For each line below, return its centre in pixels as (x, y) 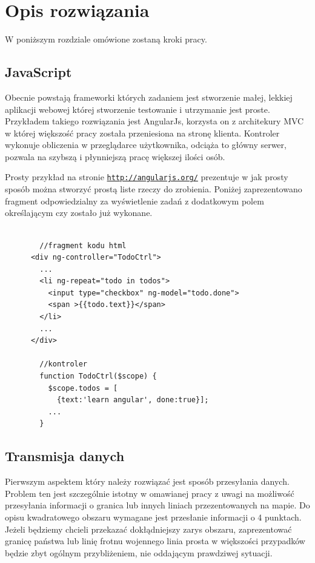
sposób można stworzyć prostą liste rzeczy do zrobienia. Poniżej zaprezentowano (154, 189)
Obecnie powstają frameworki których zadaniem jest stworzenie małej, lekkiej (149, 97)
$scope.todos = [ (83, 388)
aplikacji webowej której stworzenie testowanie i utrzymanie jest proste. (138, 109)
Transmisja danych (65, 456)
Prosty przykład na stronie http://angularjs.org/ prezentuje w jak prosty (147, 177)
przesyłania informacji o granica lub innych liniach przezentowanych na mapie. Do (157, 505)
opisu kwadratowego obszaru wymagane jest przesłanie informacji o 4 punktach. (153, 517)
